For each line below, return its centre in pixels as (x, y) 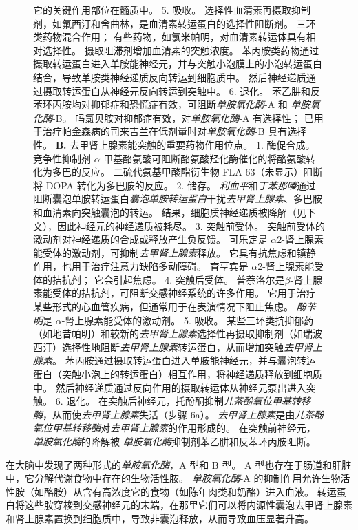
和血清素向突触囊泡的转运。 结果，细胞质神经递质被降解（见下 (175, 212)
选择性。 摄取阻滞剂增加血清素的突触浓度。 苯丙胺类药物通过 (181, 50)
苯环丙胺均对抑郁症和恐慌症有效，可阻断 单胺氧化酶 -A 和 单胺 (172, 104)
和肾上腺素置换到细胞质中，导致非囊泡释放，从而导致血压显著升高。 (160, 518)
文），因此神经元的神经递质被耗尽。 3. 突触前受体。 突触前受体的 (179, 225)
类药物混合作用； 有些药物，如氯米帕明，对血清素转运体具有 (170, 37)
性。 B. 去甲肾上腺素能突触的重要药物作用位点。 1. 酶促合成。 (174, 144)
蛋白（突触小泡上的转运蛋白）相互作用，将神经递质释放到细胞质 (178, 374)
